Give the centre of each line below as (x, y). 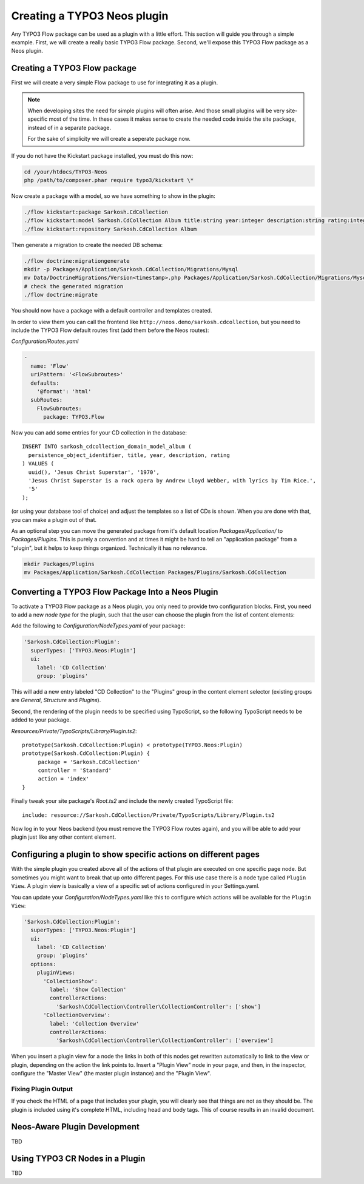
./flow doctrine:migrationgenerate (77, 261)
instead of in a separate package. (69, 127)
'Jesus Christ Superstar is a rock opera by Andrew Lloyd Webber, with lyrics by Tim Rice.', (172, 481)
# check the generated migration (74, 286)
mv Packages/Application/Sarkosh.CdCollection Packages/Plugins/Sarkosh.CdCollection (155, 573)
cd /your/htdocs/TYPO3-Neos (66, 172)
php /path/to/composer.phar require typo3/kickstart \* (109, 180)
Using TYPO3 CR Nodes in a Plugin (78, 1159)
